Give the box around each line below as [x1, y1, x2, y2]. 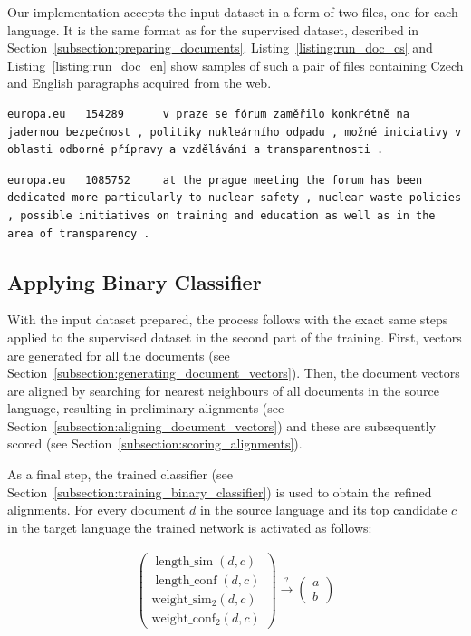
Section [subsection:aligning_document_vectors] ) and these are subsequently [7, 416, 437, 435]
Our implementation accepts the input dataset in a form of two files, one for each [7, 3, 458, 21]
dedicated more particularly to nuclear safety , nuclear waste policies [7, 191, 462, 205]
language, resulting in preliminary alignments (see [7, 399, 284, 418]
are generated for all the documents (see [7, 345, 230, 364]
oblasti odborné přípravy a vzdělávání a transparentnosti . [7, 143, 384, 157]
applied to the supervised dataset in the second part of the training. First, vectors [7, 327, 462, 346]
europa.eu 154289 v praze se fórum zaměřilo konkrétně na [7, 107, 409, 120]
